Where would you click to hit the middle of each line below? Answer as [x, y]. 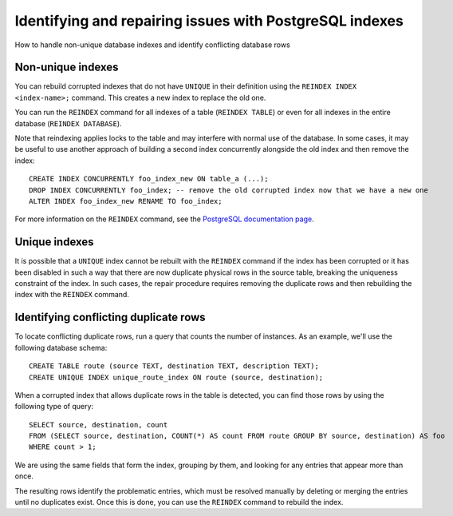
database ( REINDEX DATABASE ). [69, 123]
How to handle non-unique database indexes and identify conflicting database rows [152, 45]
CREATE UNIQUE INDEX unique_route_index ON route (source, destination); [176, 377]
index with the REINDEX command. [72, 295]
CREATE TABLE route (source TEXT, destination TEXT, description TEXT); [174, 366]
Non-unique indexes [67, 67]
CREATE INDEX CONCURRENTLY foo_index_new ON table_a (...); [149, 179]
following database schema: [61, 347]
